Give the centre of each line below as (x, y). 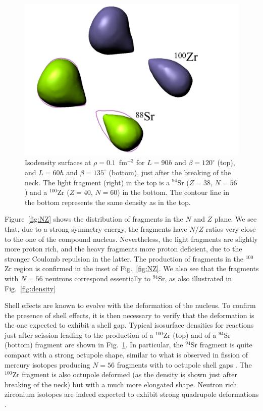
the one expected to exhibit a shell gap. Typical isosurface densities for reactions (129, 325)
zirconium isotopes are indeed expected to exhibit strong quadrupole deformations (132, 394)
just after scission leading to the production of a (79, 335)
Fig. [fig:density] (30, 288)
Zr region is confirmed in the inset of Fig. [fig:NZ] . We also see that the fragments (132, 268)
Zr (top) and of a (190, 335)
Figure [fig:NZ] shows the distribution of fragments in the (94, 219)
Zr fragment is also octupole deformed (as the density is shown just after (125, 374)
